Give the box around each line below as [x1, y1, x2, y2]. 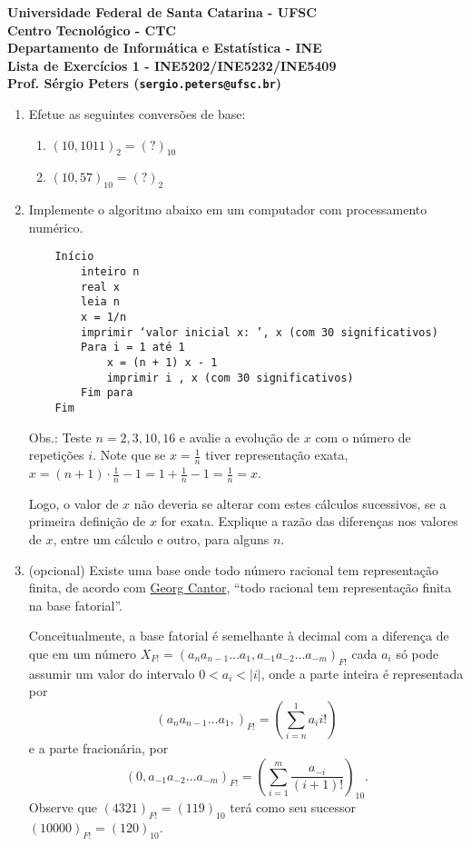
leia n [81, 295, 121, 309]
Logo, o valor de [28, 493, 119, 513]
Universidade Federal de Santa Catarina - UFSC [7, 3, 317, 21]
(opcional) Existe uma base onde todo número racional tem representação [28, 560, 439, 579]
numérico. [28, 217, 83, 236]
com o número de [315, 427, 411, 446]
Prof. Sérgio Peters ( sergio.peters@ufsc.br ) [7, 74, 282, 93]
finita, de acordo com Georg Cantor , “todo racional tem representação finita [28, 578, 452, 597]
